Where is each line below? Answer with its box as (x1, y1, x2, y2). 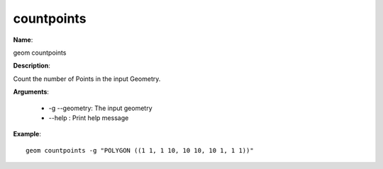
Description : (13, 61, 51, 70)
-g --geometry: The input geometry (48, 104, 152, 112)
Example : (13, 130, 42, 138)
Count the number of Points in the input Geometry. (13, 75, 161, 83)
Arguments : (13, 87, 50, 96)
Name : (13, 36, 33, 44)
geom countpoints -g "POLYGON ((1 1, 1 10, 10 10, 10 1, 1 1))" (26, 146, 255, 154)
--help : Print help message (48, 114, 129, 122)
